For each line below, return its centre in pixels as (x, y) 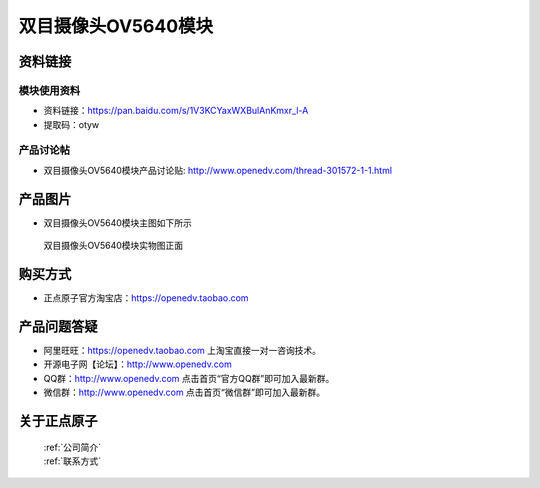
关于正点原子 (58, 420)
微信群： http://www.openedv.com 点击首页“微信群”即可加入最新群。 (184, 392)
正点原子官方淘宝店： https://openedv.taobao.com (146, 298)
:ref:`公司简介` (72, 447)
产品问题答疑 (58, 326)
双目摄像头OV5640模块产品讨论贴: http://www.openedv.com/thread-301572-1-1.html (218, 170)
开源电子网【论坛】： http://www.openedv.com (137, 364)
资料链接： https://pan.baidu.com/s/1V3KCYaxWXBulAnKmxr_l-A (176, 111)
